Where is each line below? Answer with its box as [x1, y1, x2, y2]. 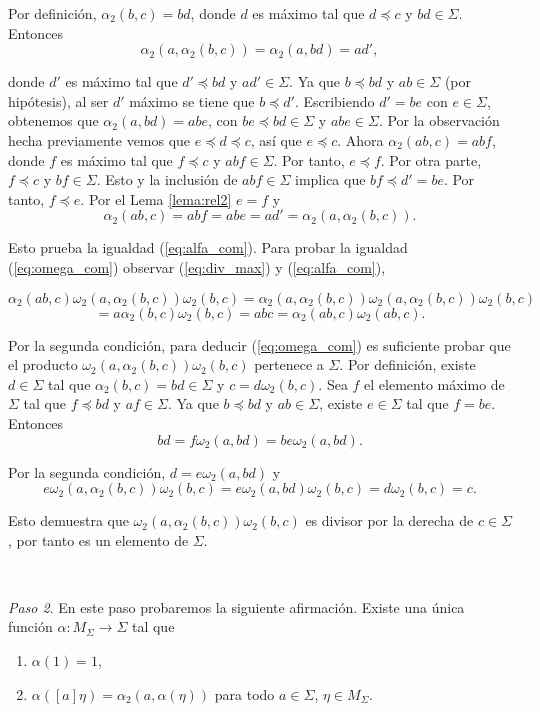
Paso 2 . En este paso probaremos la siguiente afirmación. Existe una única [8, 596, 465, 617]
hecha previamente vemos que [8, 129, 191, 150]
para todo [214, 683, 275, 704]
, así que [250, 129, 302, 150]
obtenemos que [8, 110, 99, 131]
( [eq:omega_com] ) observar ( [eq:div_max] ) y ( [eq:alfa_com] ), [8, 256, 386, 277]
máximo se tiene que [129, 90, 255, 111]
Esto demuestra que [8, 510, 129, 531]
